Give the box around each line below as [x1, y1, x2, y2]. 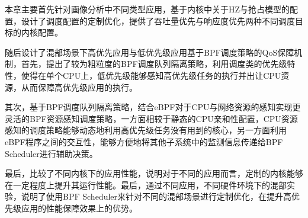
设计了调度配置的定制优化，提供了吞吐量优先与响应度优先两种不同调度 [21, 14, 295, 27]
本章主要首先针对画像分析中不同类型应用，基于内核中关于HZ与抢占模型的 [5, 3, 290, 15]
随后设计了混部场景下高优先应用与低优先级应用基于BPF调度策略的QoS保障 [5, 46, 294, 58]
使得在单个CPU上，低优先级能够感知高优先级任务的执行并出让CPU [21, 69, 281, 81]
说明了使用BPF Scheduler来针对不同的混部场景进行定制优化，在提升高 [21, 190, 292, 203]
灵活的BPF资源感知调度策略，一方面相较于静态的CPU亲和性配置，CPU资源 [5, 112, 298, 124]
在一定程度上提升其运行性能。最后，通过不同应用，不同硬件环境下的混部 [5, 178, 287, 191]
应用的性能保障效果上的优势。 [21, 201, 137, 214]
